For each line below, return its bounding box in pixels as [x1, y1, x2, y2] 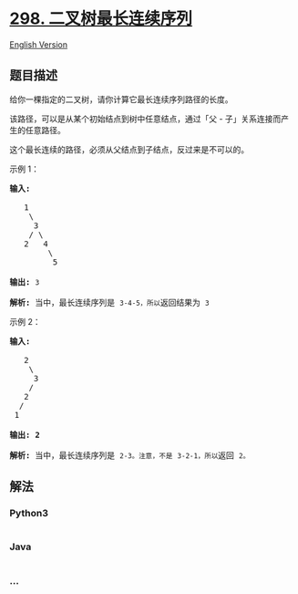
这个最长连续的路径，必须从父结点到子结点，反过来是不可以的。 [9, 143, 249, 155]
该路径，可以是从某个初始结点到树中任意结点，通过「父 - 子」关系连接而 [9, 113, 282, 124]
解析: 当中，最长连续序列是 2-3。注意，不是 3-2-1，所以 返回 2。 [9, 450, 251, 461]
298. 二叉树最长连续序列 [9, 8, 193, 29]
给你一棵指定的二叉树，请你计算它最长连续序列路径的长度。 [9, 93, 233, 105]
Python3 [9, 507, 48, 520]
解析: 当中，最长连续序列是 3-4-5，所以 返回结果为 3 [9, 297, 210, 307]
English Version [9, 38, 68, 50]
